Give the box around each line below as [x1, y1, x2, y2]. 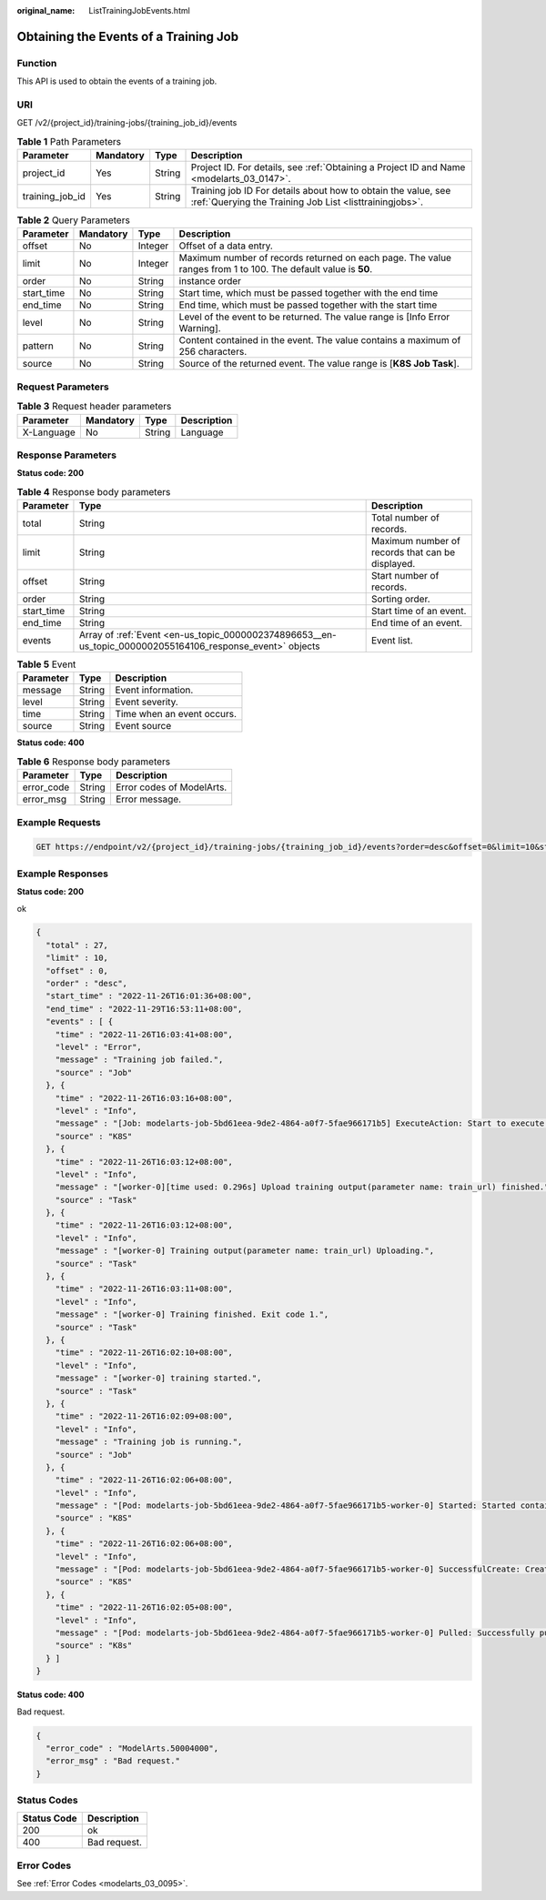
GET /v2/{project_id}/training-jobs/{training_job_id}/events [16, 117, 238, 128]
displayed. [370, 558, 416, 571]
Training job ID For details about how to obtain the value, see [190, 185, 451, 197]
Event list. [370, 634, 413, 647]
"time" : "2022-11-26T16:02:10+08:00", [55, 1348, 234, 1358]
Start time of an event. [370, 605, 467, 618]
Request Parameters [16, 380, 109, 393]
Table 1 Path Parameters [16, 135, 122, 147]
